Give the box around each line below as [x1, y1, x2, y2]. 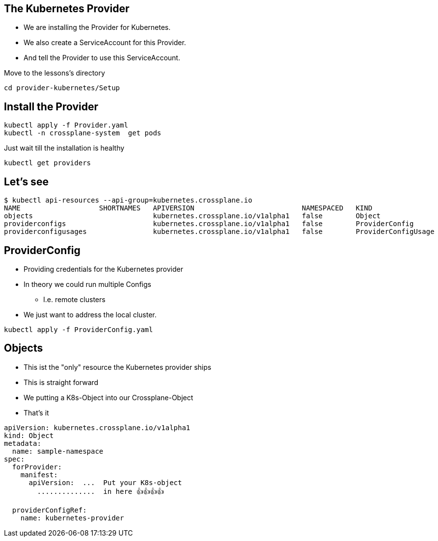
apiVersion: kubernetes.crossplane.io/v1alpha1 [4, 423, 191, 432]
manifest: [20, 470, 58, 479]
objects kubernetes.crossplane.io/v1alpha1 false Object [4, 212, 381, 220]
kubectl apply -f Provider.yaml [4, 121, 128, 129]
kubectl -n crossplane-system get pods [4, 129, 162, 137]
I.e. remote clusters [43, 295, 106, 304]
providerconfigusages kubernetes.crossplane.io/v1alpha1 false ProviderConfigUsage [4, 228, 435, 236]
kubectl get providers [4, 159, 91, 167]
